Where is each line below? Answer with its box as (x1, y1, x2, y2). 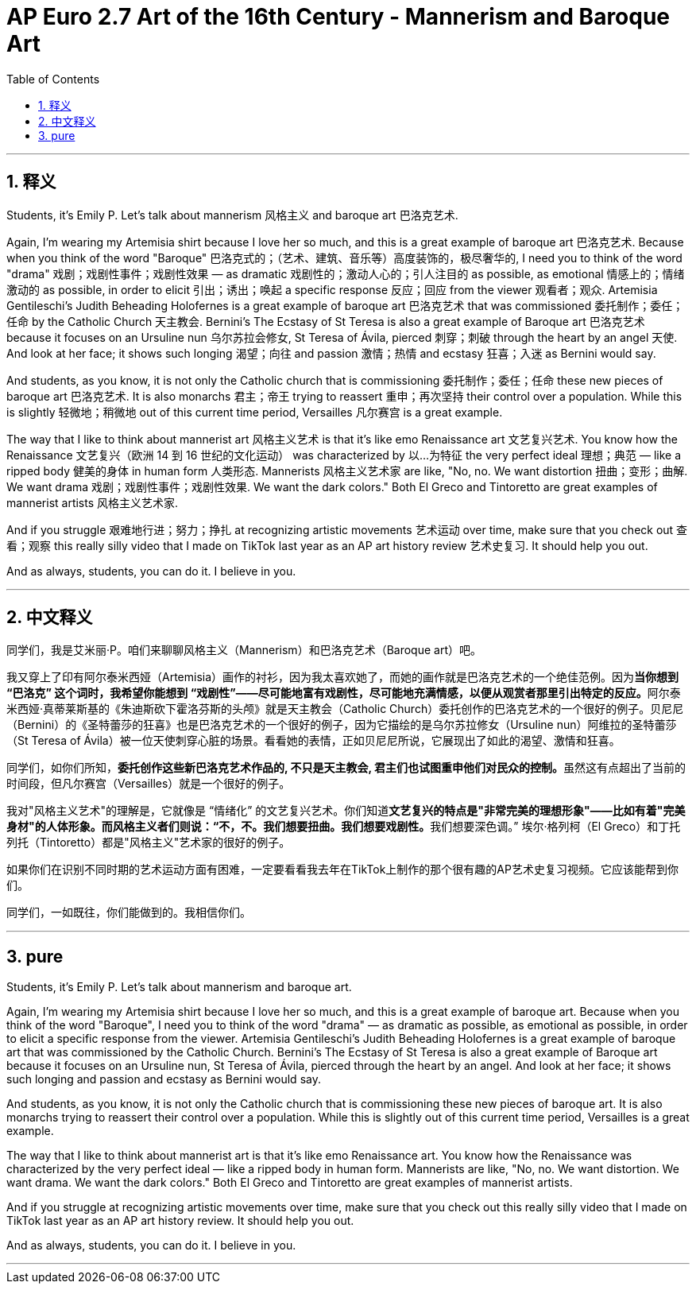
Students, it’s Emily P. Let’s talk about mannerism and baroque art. (6, 980, 352, 994)
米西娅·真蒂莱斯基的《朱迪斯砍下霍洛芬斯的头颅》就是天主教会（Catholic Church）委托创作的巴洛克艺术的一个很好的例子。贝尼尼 (6, 702, 684, 716)
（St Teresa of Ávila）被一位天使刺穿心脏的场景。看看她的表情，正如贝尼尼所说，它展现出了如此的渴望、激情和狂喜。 (6, 734, 621, 748)
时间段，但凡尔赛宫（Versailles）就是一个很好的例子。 (6, 777, 291, 791)
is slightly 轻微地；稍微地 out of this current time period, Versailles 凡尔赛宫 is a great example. (6, 405, 503, 419)
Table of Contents (6, 72, 100, 86)
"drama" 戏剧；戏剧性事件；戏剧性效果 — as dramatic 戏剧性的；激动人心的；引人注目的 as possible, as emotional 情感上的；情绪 (6, 266, 685, 281)
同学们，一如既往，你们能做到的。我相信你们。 (6, 905, 251, 920)
